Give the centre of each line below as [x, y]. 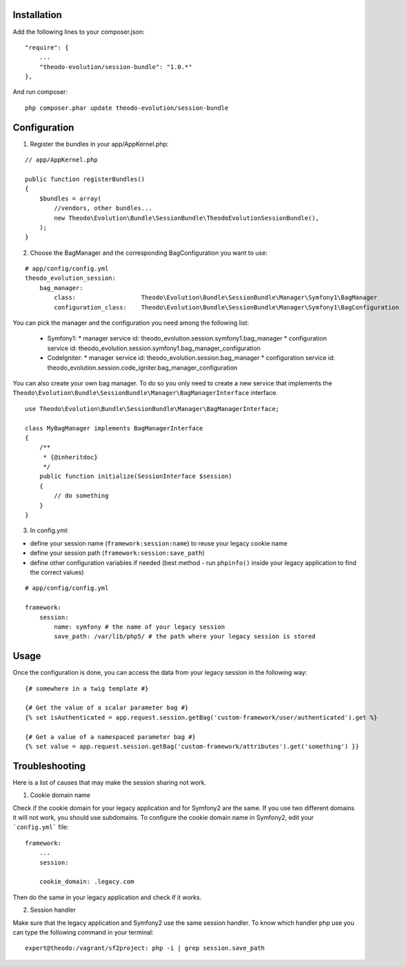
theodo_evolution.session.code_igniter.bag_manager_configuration [142, 367]
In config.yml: [49, 530]
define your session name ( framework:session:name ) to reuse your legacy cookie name [159, 543]
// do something [81, 496]
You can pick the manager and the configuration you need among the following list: [131, 323]
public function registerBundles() [85, 179]
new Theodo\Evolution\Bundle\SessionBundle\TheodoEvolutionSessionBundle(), [187, 218]
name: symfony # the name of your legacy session [140, 626]
